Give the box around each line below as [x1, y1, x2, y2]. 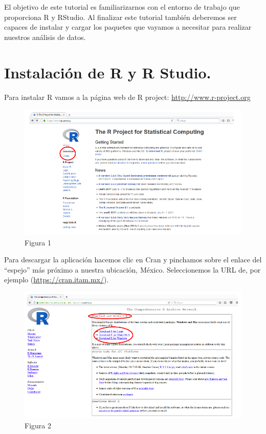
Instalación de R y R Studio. [4, 61, 211, 82]
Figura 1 [25, 237, 51, 247]
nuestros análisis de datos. [4, 31, 86, 42]
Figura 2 [25, 420, 51, 431]
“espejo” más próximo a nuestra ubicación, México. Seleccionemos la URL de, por [4, 264, 261, 275]
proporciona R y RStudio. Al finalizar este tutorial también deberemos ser [4, 11, 237, 22]
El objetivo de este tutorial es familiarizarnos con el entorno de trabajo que [4, 2, 240, 12]
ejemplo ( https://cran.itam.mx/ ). [4, 274, 109, 285]
